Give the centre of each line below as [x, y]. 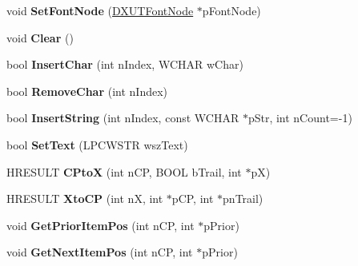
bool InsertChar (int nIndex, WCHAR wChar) [125, 64]
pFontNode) [231, 10]
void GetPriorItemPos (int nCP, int [101, 225]
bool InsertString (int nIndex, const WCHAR [123, 118]
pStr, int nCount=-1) [300, 118]
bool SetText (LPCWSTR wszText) [97, 144]
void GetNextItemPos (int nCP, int [100, 252]
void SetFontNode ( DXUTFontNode [100, 10]
